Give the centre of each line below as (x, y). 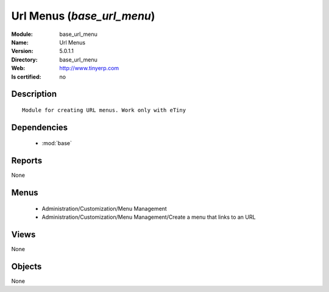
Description (34, 94)
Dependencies (40, 127)
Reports (27, 161)
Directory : (24, 59)
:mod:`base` (57, 143)
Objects (27, 266)
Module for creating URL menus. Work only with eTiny (104, 110)
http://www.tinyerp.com (89, 68)
